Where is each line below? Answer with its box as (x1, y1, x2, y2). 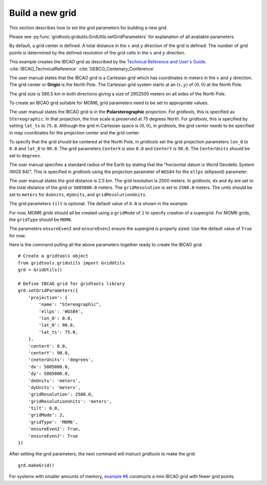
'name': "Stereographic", (39, 302, 101, 308)
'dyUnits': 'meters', (28, 385, 81, 390)
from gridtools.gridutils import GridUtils (18, 260, 125, 265)
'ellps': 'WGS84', (39, 309, 84, 314)
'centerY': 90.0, (28, 350, 70, 355)
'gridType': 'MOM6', (28, 419, 78, 425)
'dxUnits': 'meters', (28, 378, 81, 383)
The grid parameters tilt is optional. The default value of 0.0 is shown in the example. (9, 201, 189, 207)
